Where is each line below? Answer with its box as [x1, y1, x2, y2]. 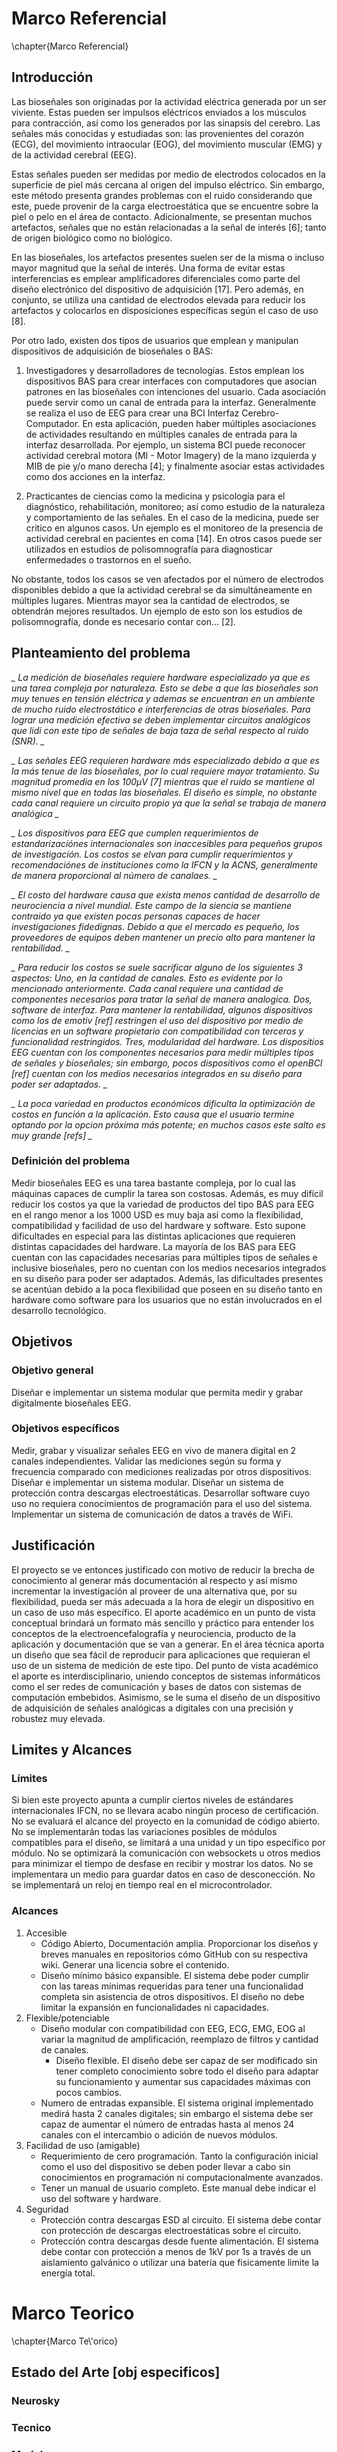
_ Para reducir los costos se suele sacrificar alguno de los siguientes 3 [11, 961, 303, 973]
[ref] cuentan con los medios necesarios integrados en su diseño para [11, 1067, 303, 1079]
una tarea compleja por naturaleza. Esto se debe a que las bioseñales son [11, 682, 319, 694]
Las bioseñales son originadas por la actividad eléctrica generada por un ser [11, 95, 327, 107]
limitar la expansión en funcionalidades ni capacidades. [40, 2001, 270, 2013]
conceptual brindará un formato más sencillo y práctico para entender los [11, 1617, 315, 1629]
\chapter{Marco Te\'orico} [11, 2335, 119, 2347]
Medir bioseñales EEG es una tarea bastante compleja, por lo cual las [11, 1177, 296, 1189]
